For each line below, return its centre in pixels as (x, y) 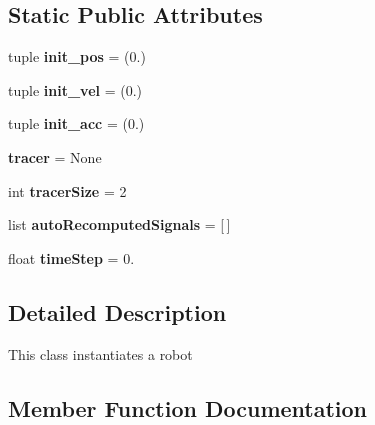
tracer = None (55, 156)
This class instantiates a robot (100, 353)
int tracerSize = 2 (67, 190)
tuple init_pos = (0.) (77, 56)
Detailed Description (117, 311)
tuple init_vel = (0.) (75, 89)
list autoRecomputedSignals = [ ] (119, 224)
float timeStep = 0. (71, 257)
